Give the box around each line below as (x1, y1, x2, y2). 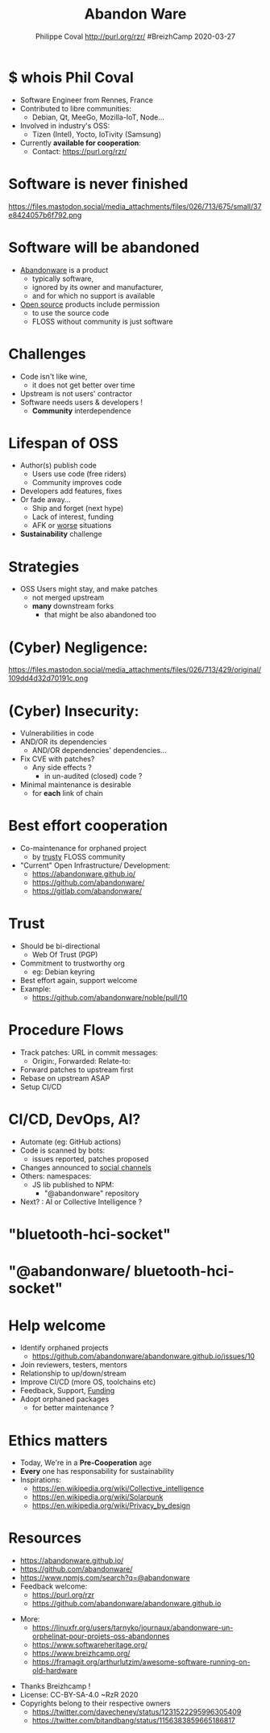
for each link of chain (31, 789, 103, 798)
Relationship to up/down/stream (19, 1369, 127, 1379)
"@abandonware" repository (44, 1188, 139, 1198)
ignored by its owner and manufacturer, (31, 282, 164, 291)
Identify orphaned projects (19, 1343, 109, 1353)
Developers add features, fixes (19, 486, 123, 496)
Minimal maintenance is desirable (19, 780, 131, 789)
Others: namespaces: (19, 1171, 92, 1181)
